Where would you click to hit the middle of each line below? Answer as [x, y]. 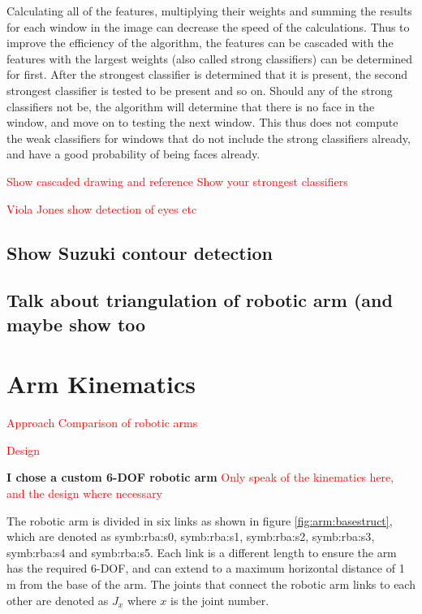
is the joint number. [220, 600]
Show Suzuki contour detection [140, 252]
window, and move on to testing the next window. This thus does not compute [202, 122]
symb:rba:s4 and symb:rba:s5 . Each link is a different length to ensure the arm [202, 552]
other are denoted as [58, 600]
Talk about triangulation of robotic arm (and [200, 300]
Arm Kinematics [101, 384]
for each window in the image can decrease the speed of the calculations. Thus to [208, 26]
